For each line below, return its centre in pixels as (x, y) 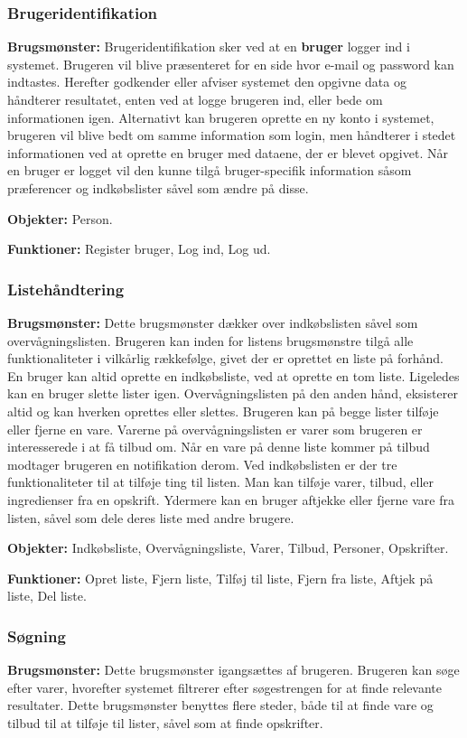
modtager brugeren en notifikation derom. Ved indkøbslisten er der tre (202, 464)
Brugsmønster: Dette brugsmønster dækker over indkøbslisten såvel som (213, 322)
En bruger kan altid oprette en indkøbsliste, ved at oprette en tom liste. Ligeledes (233, 375)
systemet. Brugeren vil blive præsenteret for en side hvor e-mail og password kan (231, 64)
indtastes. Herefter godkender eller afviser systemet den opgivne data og (207, 82)
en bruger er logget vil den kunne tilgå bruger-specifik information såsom (210, 170)
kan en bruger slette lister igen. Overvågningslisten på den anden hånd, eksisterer (233, 393)
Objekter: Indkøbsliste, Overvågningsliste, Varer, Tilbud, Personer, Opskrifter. (228, 548)
